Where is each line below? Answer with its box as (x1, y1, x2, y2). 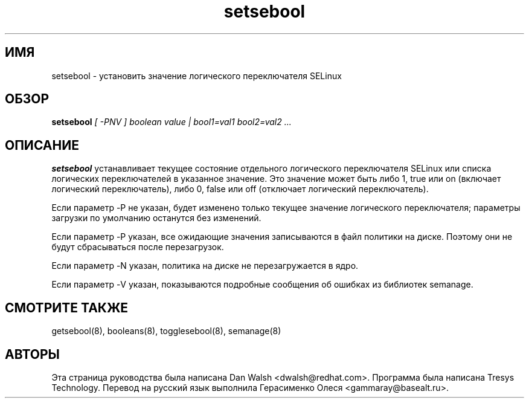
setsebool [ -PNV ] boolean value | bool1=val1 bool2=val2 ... (51, 117, 292, 127)
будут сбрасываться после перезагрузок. (51, 242, 224, 253)
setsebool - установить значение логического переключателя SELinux (51, 70, 342, 81)
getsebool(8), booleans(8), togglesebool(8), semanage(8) (51, 326, 281, 337)
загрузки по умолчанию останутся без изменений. (51, 213, 261, 224)
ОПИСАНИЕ (5, 137, 79, 153)
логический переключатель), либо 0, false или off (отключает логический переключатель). (51, 184, 429, 195)
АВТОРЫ (5, 346, 60, 362)
